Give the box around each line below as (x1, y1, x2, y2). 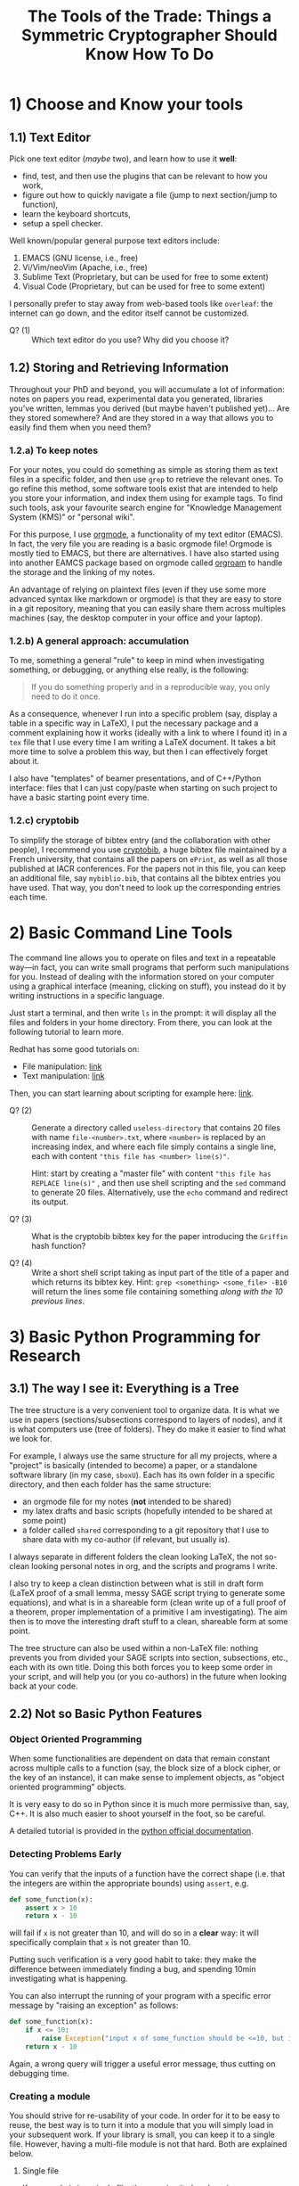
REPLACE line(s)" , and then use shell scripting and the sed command (31, 1177, 287, 1188)
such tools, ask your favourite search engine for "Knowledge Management (9, 502, 282, 514)
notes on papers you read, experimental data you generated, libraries (9, 393, 263, 404)
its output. (31, 1196, 69, 1207)
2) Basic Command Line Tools (9, 923, 233, 942)
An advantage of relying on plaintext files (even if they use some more (9, 584, 267, 595)
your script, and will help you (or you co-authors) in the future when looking (9, 1671, 287, 1681)
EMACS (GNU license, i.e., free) (21, 252, 139, 263)
